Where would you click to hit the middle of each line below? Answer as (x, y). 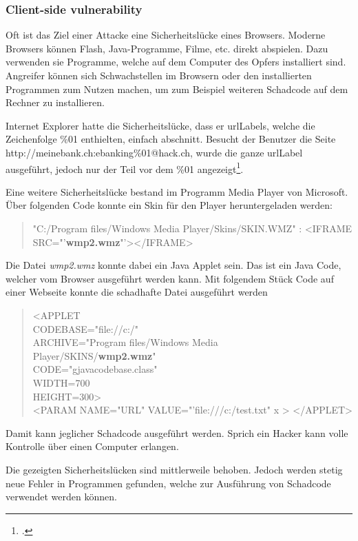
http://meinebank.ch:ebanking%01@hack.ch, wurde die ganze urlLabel (154, 152)
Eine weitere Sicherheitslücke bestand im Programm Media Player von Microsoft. (177, 191)
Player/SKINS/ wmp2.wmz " (94, 355)
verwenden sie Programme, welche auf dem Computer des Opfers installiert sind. (176, 62)
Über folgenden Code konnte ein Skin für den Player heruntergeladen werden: (169, 205)
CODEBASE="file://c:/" (86, 328)
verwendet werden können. (61, 497)
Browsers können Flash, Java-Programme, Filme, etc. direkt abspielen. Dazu (167, 48)
